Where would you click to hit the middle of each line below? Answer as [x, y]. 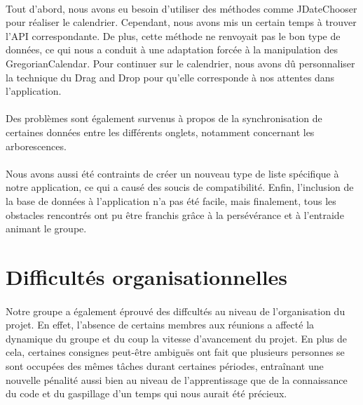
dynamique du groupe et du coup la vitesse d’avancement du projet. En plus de [177, 338]
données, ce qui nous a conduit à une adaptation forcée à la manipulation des [172, 49]
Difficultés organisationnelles [147, 276]
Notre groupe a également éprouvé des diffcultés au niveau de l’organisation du [176, 311]
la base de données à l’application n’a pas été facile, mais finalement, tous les [171, 200]
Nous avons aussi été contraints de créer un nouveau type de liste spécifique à [172, 173]
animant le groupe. [46, 228]
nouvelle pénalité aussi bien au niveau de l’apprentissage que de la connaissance [177, 379]
